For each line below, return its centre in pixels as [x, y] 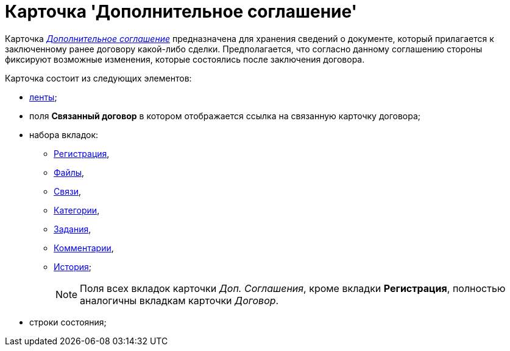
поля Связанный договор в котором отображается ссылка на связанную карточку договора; [225, 116]
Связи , [68, 191]
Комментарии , [84, 248]
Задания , [73, 229]
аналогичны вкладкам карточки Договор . [179, 300]
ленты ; [43, 97]
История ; [73, 266]
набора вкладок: [64, 134]
